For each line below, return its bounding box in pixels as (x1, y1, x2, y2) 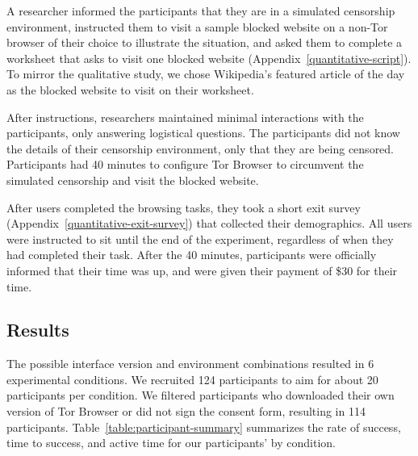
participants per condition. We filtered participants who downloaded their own (6, 387, 395, 404)
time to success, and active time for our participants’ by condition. (6, 434, 336, 451)
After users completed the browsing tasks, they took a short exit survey (6, 199, 361, 215)
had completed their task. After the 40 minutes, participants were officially (6, 246, 377, 263)
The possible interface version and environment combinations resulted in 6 (6, 355, 374, 372)
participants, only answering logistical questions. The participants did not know (6, 124, 400, 141)
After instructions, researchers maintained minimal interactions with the (6, 108, 364, 125)
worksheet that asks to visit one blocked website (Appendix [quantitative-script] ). (6, 49, 412, 66)
